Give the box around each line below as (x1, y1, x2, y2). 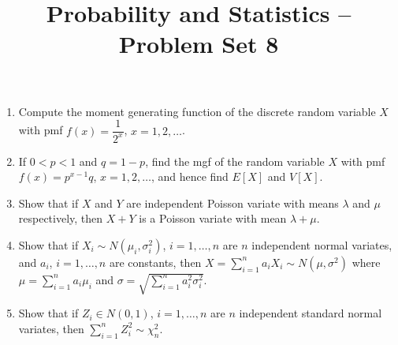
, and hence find (151, 168, 229, 185)
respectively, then (18, 210, 103, 227)
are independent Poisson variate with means (126, 194, 339, 211)
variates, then (18, 320, 84, 336)
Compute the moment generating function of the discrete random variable (18, 103, 376, 119)
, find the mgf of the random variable (145, 152, 325, 169)
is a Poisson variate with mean (139, 210, 287, 227)
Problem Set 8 (118, 28, 279, 60)
